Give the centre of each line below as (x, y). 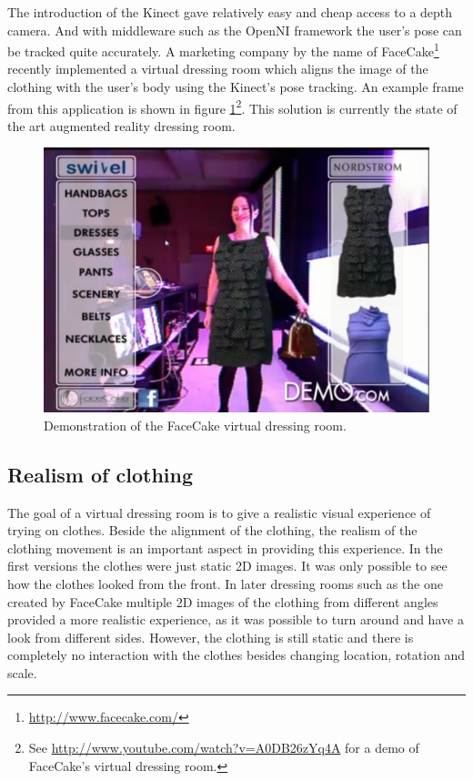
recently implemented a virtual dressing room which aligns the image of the (218, 69)
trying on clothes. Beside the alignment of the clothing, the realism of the (212, 530)
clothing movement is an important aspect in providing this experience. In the (225, 548)
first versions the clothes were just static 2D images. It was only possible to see (227, 566)
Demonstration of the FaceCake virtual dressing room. (195, 425)
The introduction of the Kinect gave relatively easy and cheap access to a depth (230, 12)
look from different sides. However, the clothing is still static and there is (211, 637)
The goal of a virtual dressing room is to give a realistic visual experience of (219, 512)
